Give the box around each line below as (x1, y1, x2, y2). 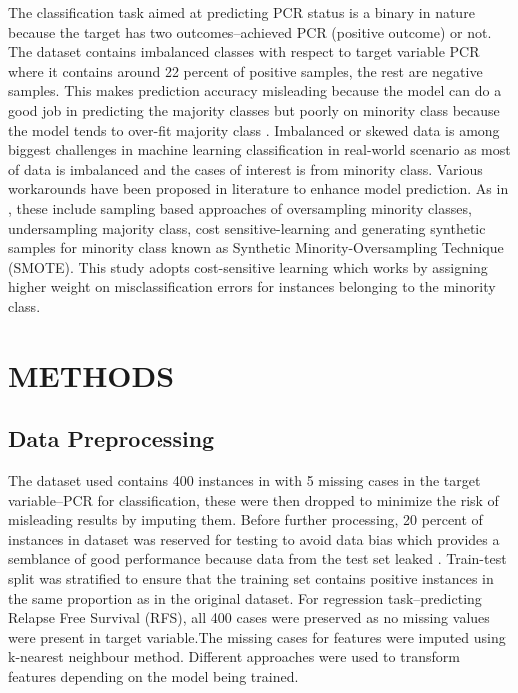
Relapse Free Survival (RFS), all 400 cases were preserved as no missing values (8, 607, 490, 628)
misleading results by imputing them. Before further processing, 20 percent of (8, 509, 483, 530)
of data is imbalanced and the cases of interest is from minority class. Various (8, 158, 483, 179)
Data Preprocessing (8, 423, 215, 454)
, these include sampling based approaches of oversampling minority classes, (8, 197, 472, 218)
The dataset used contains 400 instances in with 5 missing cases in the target (8, 470, 481, 491)
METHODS (8, 354, 175, 395)
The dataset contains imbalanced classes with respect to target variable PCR (8, 41, 480, 62)
